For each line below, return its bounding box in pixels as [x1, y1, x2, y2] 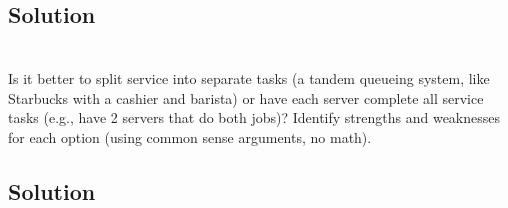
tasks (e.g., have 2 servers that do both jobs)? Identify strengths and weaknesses [8, 107, 501, 128]
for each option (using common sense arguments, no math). [8, 126, 372, 147]
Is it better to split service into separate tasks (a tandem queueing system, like [8, 67, 490, 88]
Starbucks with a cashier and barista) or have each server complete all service [8, 87, 484, 108]
